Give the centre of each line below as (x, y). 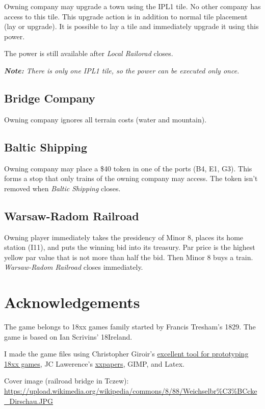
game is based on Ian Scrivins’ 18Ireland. (68, 336)
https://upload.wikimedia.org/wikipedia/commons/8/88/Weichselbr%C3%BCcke (131, 391)
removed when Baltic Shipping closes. (62, 188)
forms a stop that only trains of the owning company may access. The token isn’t (131, 178)
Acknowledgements (72, 302)
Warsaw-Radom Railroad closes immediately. (74, 267)
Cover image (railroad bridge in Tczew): (67, 381)
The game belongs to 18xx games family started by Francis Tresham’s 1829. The (130, 327)
